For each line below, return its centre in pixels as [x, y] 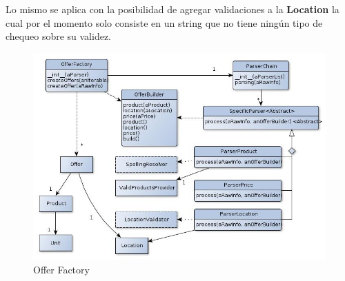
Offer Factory [61, 270]
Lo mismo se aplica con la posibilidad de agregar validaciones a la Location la [172, 9]
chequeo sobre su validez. [59, 36]
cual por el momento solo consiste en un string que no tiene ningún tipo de [164, 22]
